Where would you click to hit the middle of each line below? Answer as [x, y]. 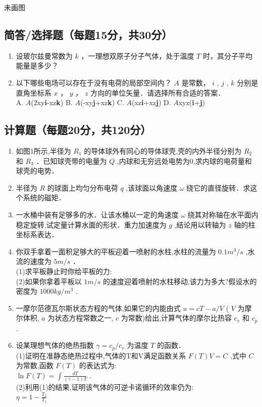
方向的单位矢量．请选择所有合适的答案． [158, 92]
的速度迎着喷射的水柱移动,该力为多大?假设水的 [180, 281]
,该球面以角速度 [152, 187]
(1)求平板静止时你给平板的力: [64, 271]
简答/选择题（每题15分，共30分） [88, 34]
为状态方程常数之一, [81, 318]
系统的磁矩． [44, 197]
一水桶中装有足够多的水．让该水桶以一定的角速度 [97, 214]
